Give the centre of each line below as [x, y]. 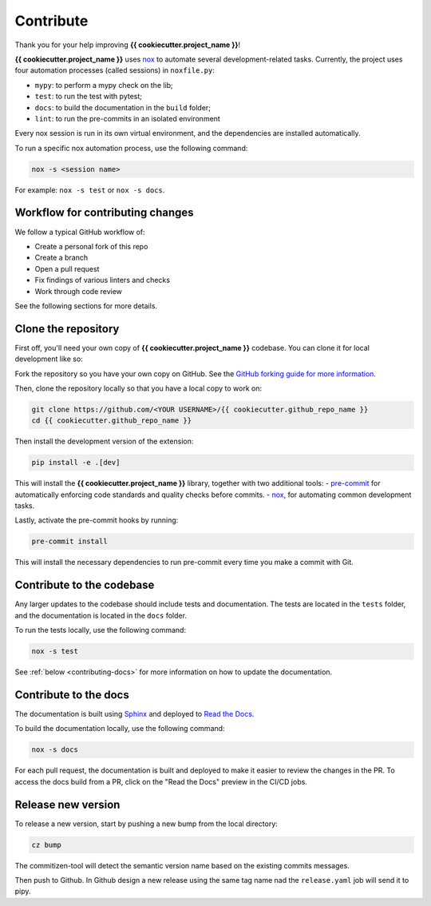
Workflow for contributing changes [105, 213]
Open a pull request [67, 268]
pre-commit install [69, 542]
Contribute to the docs [72, 695]
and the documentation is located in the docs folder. [101, 615]
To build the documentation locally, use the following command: [120, 729]
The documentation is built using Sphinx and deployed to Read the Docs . [134, 714]
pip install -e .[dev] [76, 463]
